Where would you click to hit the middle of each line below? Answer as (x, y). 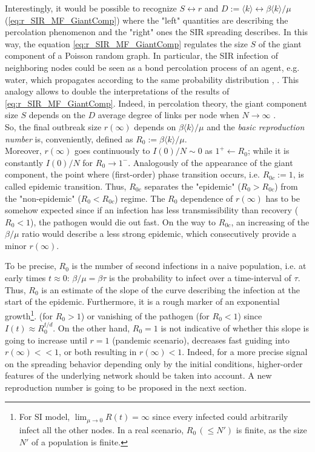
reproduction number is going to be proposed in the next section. (126, 387)
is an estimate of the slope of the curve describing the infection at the (171, 289)
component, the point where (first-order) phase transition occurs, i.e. (132, 174)
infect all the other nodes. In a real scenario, (101, 429)
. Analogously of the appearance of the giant (211, 162)
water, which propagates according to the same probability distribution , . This (152, 79)
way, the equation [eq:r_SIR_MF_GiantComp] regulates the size (126, 43)
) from (286, 186)
